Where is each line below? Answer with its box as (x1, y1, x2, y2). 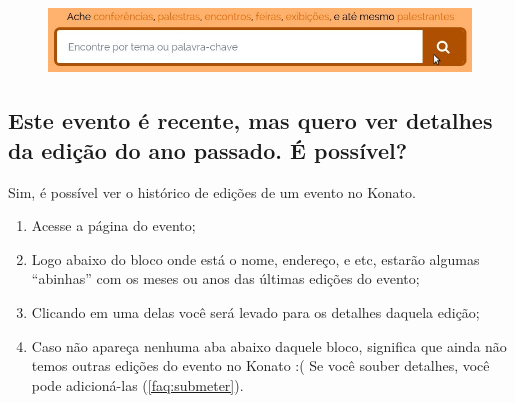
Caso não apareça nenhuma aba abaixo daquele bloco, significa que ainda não (31, 335, 507, 356)
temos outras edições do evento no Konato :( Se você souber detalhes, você (31, 355, 490, 376)
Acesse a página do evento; (31, 215, 196, 236)
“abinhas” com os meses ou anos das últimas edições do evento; (31, 268, 420, 289)
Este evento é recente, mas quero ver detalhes (8, 105, 493, 136)
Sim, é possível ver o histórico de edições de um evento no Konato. (8, 181, 416, 202)
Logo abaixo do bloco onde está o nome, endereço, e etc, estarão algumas (31, 248, 480, 269)
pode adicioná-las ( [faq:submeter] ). (31, 374, 244, 395)
